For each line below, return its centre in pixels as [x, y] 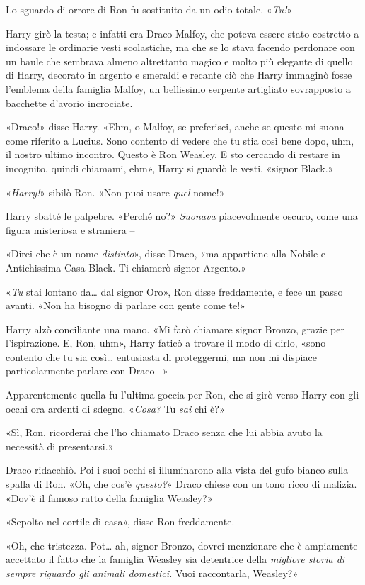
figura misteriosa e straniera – [70, 229]
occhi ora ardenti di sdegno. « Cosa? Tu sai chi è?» [115, 408]
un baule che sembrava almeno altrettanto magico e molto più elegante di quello [179, 61]
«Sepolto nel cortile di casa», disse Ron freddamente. [120, 522]
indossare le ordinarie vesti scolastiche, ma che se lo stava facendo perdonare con [180, 47]
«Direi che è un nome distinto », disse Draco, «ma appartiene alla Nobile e [166, 253]
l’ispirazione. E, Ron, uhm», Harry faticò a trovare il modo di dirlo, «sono [166, 343]
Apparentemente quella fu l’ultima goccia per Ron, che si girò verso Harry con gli [182, 395]
